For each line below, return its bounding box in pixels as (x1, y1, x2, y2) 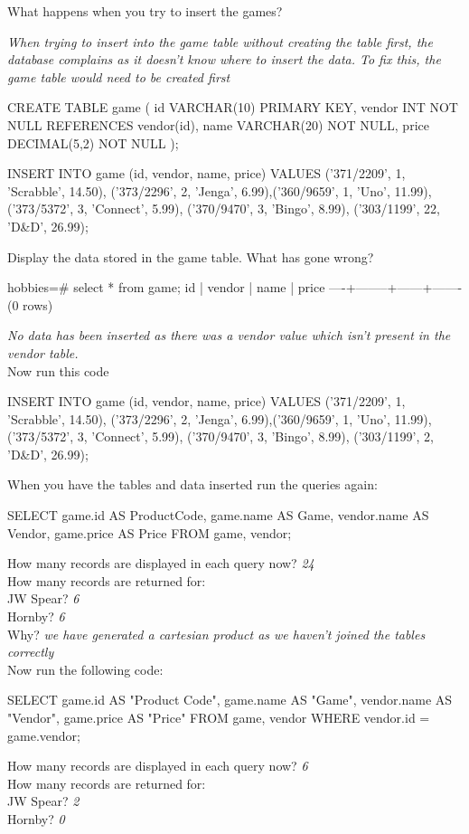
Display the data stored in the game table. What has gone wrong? (7, 247, 374, 266)
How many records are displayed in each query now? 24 (7, 554, 314, 573)
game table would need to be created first (7, 67, 230, 86)
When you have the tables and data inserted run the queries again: (7, 475, 378, 494)
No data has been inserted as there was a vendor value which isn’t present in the (7, 326, 451, 345)
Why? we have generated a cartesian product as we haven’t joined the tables (7, 624, 426, 643)
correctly (7, 642, 54, 661)
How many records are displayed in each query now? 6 (7, 756, 308, 775)
